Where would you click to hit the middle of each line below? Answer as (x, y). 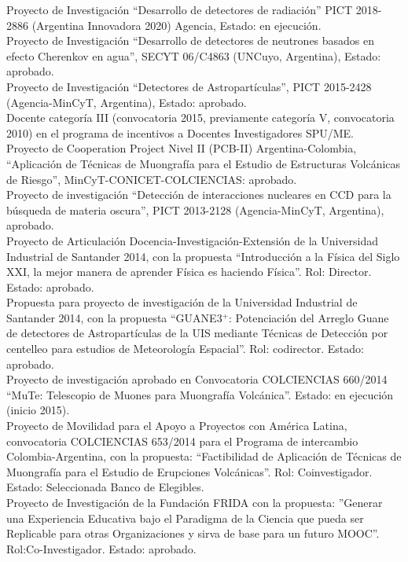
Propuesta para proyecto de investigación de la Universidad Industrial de (182, 302)
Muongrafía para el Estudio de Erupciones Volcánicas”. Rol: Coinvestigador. (189, 471)
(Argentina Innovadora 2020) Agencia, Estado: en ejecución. (176, 25)
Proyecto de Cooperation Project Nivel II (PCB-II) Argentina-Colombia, (182, 148)
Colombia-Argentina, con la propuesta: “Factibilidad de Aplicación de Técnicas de (204, 456)
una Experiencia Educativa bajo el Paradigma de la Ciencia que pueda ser (185, 518)
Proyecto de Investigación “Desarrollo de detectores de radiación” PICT (180, 9)
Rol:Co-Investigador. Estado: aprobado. (101, 548)
